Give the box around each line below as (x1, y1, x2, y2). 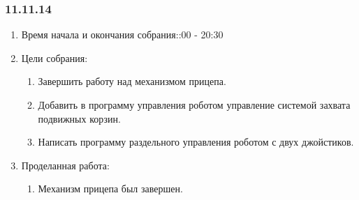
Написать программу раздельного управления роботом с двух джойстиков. (38, 134, 354, 149)
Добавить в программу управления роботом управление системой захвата (38, 98, 351, 111)
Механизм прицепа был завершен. (38, 181, 183, 196)
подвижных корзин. (38, 111, 121, 125)
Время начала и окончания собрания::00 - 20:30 (21, 27, 224, 42)
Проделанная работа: (21, 157, 110, 172)
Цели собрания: (21, 50, 88, 65)
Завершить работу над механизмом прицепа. (38, 74, 226, 89)
